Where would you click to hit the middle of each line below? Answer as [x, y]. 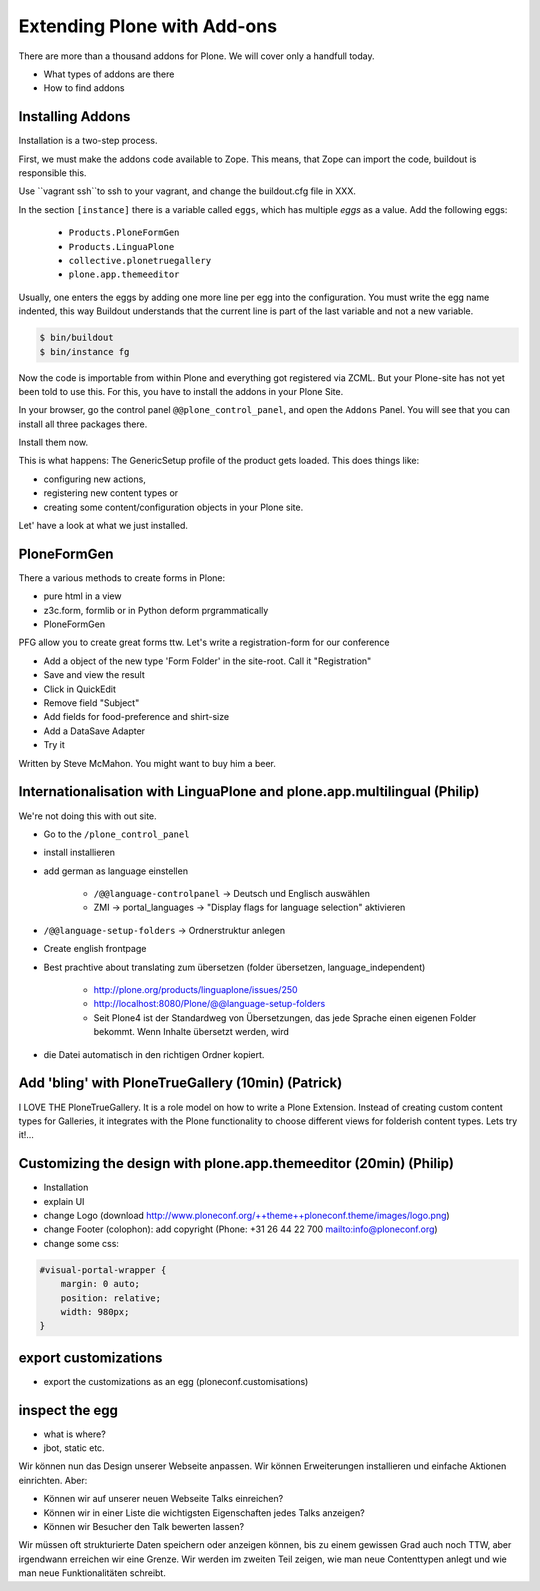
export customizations [90, 1357]
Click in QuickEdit [80, 689]
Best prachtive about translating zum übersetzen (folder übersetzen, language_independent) [234, 967]
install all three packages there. [83, 424]
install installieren [79, 852]
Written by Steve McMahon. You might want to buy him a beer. [147, 763]
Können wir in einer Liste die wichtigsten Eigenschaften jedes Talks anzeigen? [204, 1512]
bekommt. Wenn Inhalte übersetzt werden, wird [191, 1032]
